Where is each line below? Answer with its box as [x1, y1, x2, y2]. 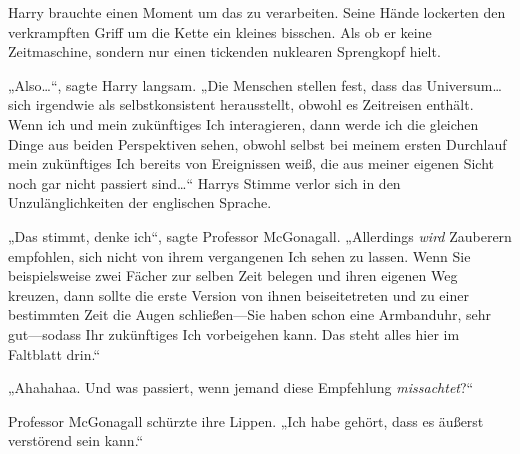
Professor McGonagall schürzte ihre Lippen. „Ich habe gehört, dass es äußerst [8, 410, 484, 431]
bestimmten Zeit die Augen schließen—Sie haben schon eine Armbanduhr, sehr [8, 304, 492, 325]
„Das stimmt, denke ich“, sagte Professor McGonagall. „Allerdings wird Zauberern [8, 225, 512, 246]
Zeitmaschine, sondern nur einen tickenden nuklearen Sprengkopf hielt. [8, 41, 441, 62]
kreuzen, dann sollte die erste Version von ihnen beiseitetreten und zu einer [8, 284, 469, 305]
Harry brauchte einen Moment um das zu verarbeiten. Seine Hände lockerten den [8, 2, 506, 22]
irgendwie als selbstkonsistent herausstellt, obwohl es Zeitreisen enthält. [35, 94, 474, 115]
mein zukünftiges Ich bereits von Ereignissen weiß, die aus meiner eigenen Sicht [8, 153, 494, 174]
